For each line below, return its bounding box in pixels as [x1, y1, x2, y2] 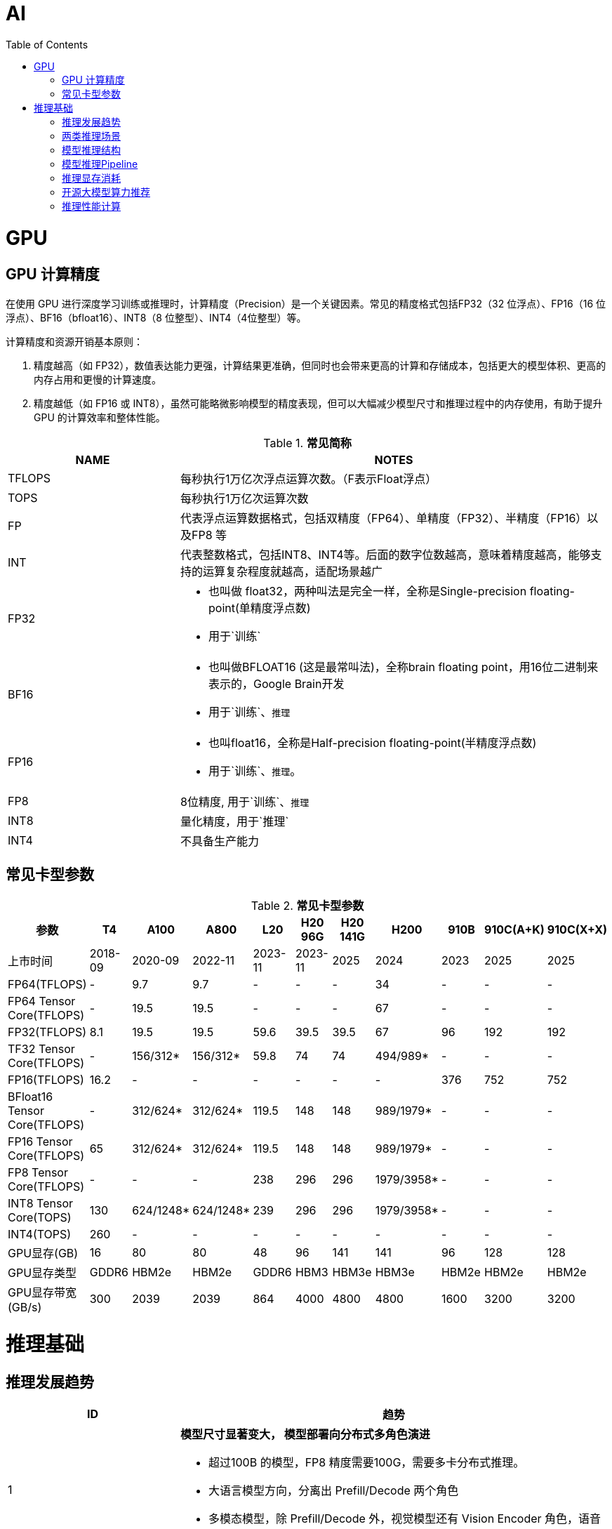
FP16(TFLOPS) [8, 1072, 84, 1087]
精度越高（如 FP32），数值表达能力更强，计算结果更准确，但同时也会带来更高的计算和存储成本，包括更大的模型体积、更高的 [34, 359, 606, 371]
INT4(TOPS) [8, 1226, 72, 1241]
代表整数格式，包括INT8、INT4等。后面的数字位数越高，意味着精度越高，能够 [180, 547, 591, 562]
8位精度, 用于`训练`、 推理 [180, 794, 310, 809]
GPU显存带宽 [8, 1285, 77, 1299]
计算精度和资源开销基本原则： [6, 335, 143, 347]
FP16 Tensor [8, 1134, 73, 1149]
